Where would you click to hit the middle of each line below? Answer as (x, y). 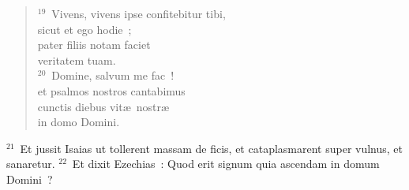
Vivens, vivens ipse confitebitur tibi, (139, 13)
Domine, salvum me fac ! (113, 75)
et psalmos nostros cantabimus (111, 90)
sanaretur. (31, 164)
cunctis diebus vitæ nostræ (103, 106)
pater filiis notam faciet (94, 45)
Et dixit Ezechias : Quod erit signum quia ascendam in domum (226, 164)
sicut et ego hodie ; (84, 29)
